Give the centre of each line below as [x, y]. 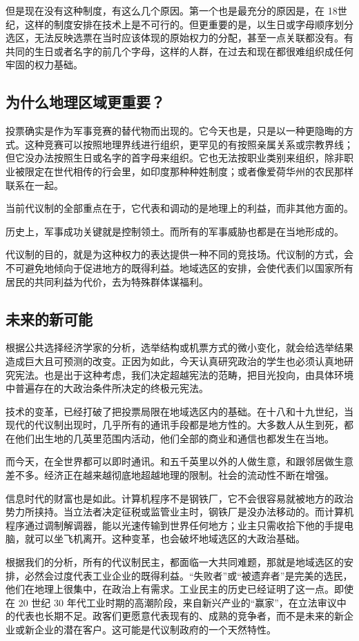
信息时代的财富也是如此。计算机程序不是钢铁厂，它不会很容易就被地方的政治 [179, 498]
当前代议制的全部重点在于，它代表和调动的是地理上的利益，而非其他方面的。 [179, 208]
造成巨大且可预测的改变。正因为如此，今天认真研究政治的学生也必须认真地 [175, 361]
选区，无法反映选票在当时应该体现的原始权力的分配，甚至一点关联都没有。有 [179, 38]
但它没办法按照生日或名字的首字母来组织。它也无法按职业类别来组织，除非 [175, 158]
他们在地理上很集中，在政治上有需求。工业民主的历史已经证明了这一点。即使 [179, 589]
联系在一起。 [35, 185]
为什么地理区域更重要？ [85, 102]
